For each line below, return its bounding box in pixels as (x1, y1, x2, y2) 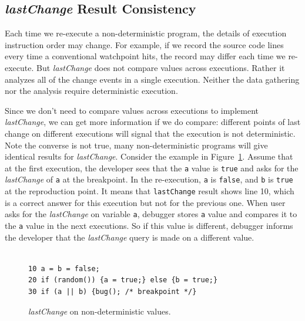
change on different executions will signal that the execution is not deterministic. (5, 127, 296, 139)
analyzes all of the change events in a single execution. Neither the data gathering (5, 73, 300, 85)
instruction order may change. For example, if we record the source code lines (5, 38, 284, 50)
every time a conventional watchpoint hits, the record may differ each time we (5, 50, 286, 62)
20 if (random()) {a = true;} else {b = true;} (28, 276, 218, 285)
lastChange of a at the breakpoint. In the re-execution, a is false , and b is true (5, 173, 293, 185)
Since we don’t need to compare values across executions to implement (5, 104, 259, 116)
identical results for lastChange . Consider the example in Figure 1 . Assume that (5, 150, 293, 163)
